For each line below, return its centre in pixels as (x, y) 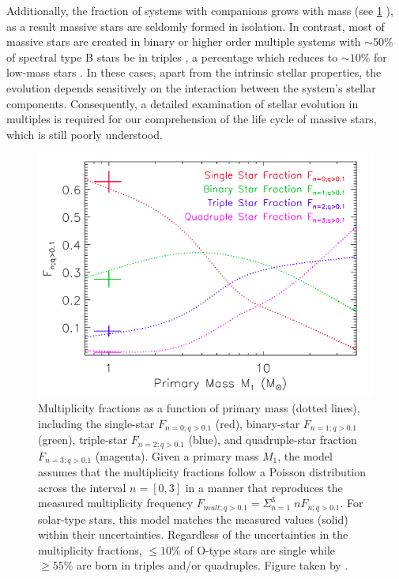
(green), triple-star (83, 440)
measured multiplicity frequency (116, 503)
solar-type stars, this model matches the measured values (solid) (193, 519)
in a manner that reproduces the (264, 487)
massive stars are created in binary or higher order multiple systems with (184, 41)
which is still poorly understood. (85, 134)
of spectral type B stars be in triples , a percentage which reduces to (172, 56)
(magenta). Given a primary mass (177, 455)
